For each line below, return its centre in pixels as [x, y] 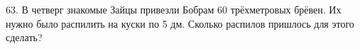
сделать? [24, 37]
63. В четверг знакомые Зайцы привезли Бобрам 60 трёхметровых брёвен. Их [174, 9]
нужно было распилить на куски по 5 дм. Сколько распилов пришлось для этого [180, 23]
